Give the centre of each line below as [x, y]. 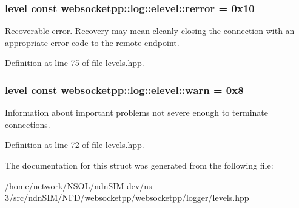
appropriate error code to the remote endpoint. [92, 42]
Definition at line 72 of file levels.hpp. [75, 145]
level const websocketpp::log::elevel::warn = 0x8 [124, 89]
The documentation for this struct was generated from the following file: [139, 165]
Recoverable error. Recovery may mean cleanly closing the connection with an [150, 31]
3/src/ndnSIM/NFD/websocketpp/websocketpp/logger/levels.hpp [127, 197]
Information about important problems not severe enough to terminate [136, 112]
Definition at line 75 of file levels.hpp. [75, 63]
